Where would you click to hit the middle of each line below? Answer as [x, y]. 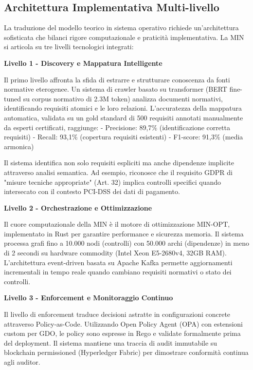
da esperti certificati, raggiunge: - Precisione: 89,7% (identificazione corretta [117, 127]
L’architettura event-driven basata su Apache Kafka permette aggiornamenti [118, 262]
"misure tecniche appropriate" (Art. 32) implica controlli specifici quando [113, 182]
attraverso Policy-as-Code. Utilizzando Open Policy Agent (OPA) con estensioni [123, 323]
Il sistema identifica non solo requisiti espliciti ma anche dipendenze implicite [119, 163]
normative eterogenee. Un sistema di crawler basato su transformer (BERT [116, 89]
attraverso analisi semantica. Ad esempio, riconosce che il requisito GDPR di [118, 172]
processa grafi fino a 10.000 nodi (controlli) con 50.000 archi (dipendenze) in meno [126, 243]
